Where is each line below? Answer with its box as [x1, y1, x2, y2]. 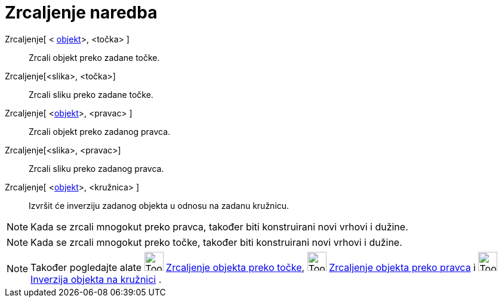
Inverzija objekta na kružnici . [30, 273, 162, 285]
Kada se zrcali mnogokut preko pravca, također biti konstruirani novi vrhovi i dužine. [30, 220, 408, 233]
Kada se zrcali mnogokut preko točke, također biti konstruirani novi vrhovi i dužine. [30, 236, 402, 248]
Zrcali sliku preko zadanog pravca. [29, 163, 164, 174]
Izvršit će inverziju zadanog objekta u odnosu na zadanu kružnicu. [29, 200, 290, 211]
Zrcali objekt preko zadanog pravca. [29, 126, 171, 137]
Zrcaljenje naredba [5, 2, 158, 23]
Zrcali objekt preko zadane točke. [29, 52, 160, 63]
